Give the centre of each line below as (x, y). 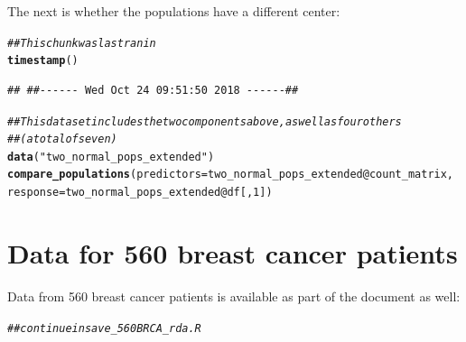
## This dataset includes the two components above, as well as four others (205, 121)
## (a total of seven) (62, 139)
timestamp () (43, 61)
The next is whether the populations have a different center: (174, 11)
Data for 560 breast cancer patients (233, 252)
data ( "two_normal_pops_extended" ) (111, 157)
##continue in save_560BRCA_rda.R (104, 328)
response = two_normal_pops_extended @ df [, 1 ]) (140, 193)
